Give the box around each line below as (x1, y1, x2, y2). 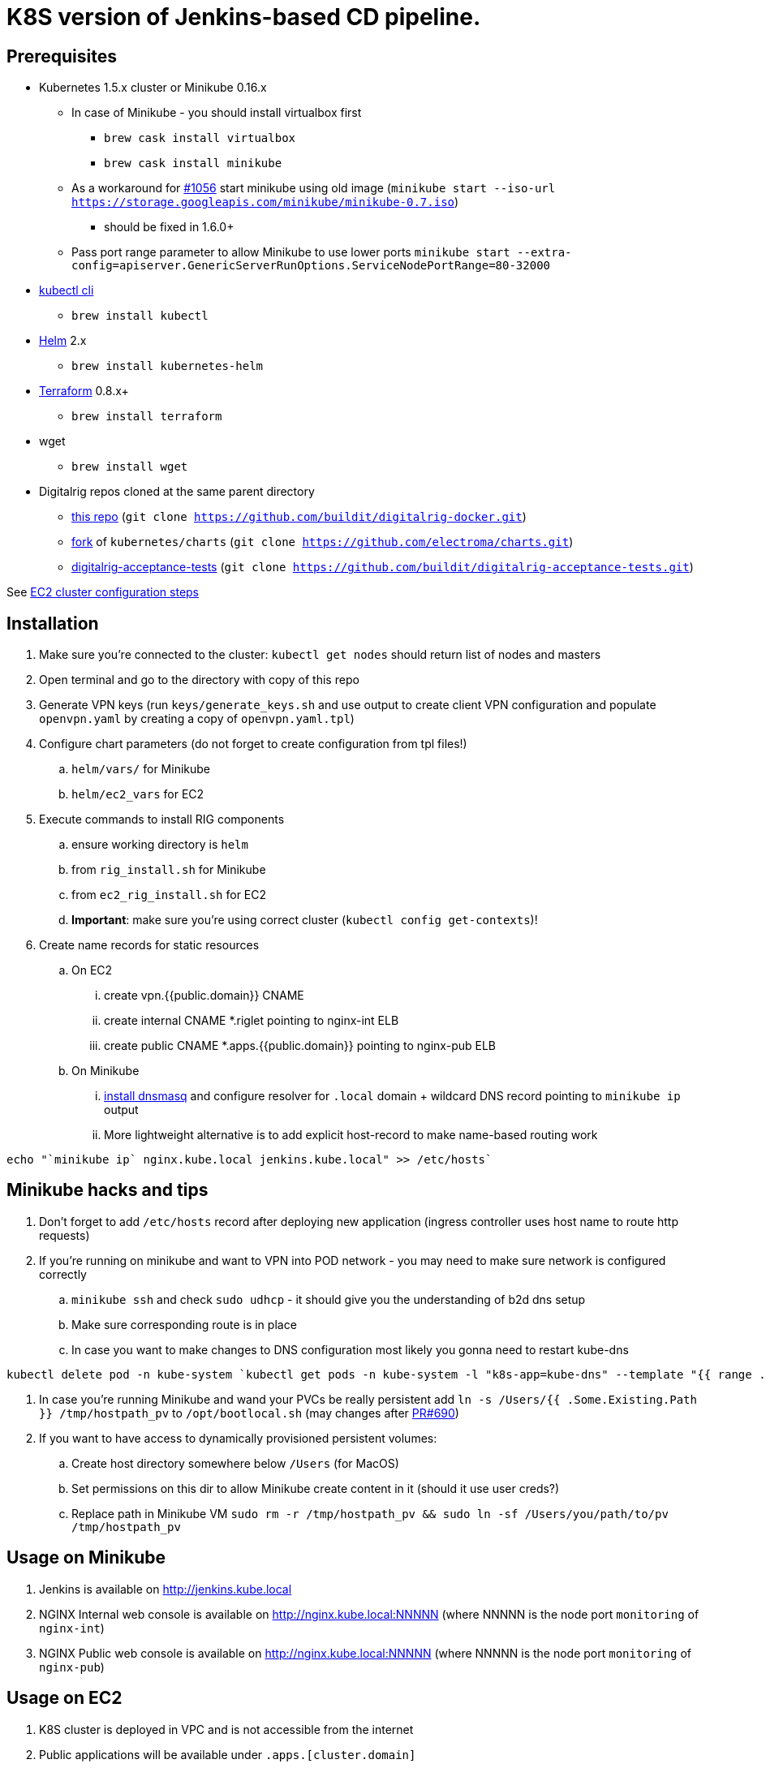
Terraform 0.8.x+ (39, 384, 129, 398)
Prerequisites (6, 45, 117, 67)
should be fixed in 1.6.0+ (104, 220, 235, 234)
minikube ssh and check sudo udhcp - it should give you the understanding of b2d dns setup (71, 1292, 586, 1306)
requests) (39, 1228, 90, 1242)
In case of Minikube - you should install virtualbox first (71, 105, 362, 120)
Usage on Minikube (6, 1547, 166, 1568)
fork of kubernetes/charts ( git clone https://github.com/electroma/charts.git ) (71, 535, 574, 549)
